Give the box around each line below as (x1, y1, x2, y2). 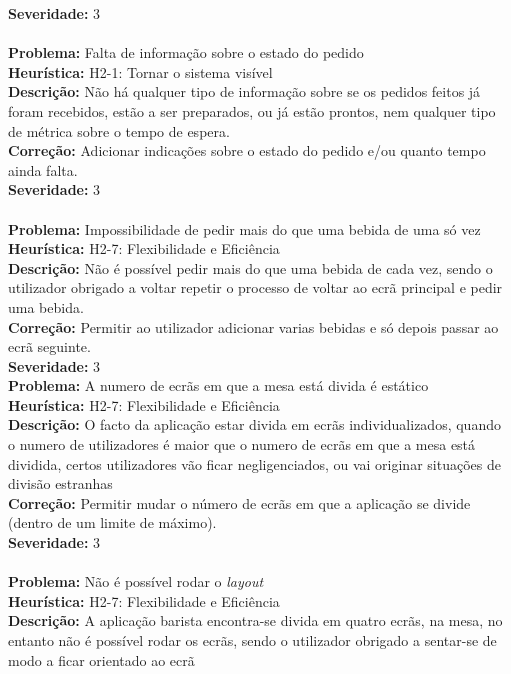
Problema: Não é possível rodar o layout (8, 571, 264, 592)
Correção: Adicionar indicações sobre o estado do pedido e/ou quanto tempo (8, 140, 486, 161)
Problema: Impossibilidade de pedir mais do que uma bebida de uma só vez (8, 218, 481, 239)
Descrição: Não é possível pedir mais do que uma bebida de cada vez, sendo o (8, 257, 493, 278)
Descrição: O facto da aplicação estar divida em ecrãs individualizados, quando (8, 414, 501, 435)
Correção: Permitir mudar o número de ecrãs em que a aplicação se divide (8, 492, 471, 513)
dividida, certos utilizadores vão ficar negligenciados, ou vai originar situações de (8, 453, 501, 474)
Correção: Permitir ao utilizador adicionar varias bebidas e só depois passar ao (8, 316, 499, 337)
